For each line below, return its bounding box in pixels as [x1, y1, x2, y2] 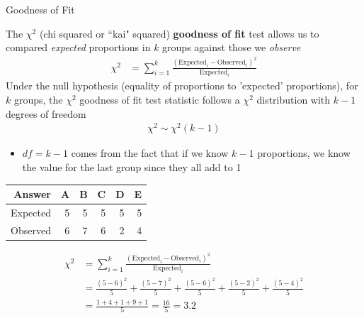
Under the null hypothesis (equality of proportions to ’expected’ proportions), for [6, 78, 358, 93]
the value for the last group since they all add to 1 [22, 159, 241, 174]
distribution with [256, 92, 331, 107]
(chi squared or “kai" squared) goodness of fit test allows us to [39, 26, 319, 40]
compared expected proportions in [6, 40, 151, 55]
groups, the [13, 92, 63, 107]
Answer [13, 187, 51, 202]
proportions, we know [257, 146, 351, 160]
